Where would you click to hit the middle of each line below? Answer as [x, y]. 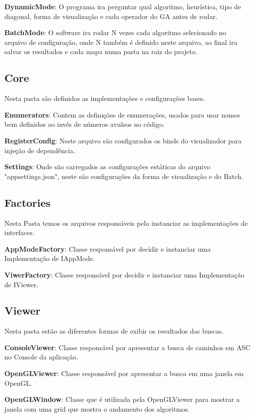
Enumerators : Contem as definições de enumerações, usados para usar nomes [122, 114]
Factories [28, 202]
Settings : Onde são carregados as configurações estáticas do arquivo [107, 167]
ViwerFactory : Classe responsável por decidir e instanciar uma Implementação [125, 274]
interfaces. [20, 232]
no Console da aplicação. [41, 357]
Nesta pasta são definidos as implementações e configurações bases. [105, 98]
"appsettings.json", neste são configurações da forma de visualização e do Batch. [124, 176]
